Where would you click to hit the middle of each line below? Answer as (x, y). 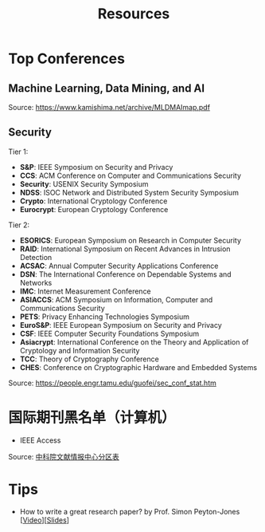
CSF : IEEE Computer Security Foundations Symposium (109, 333)
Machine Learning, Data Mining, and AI (107, 88)
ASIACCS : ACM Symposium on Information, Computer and (116, 299)
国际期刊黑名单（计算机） (92, 418)
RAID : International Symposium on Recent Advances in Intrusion (125, 249)
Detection (36, 257)
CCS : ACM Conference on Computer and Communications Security (130, 175)
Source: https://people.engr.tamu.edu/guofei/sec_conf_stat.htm (112, 383)
